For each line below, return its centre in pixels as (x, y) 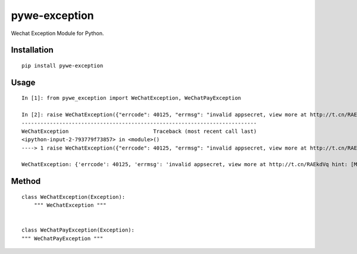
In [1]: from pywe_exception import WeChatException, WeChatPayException (131, 98)
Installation (32, 50)
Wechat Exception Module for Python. (57, 33)
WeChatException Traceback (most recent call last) (139, 131)
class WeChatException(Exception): (73, 197)
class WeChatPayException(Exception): (78, 230)
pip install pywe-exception (62, 66)
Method (26, 181)
